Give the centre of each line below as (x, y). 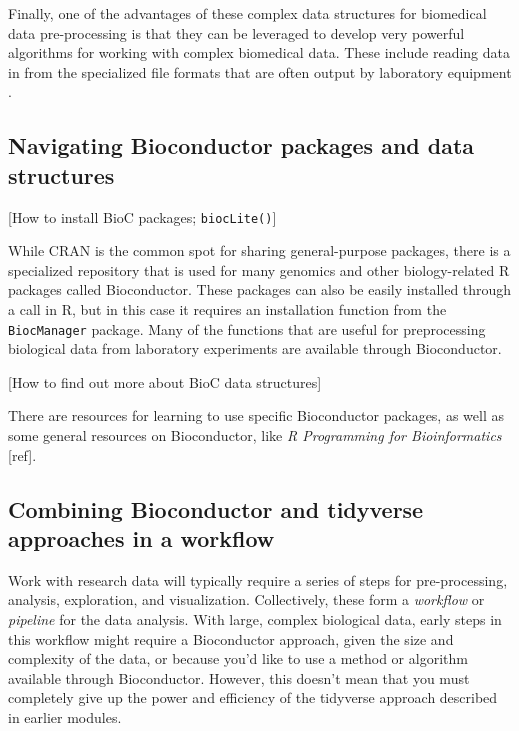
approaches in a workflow (141, 538)
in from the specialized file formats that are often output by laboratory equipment (260, 71)
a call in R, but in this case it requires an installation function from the (227, 309)
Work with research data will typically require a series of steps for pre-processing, (258, 579)
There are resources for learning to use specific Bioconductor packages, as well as (256, 415)
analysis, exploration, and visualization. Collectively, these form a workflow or (246, 599)
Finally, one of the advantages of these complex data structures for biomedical (247, 13)
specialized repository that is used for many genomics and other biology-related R (259, 269)
